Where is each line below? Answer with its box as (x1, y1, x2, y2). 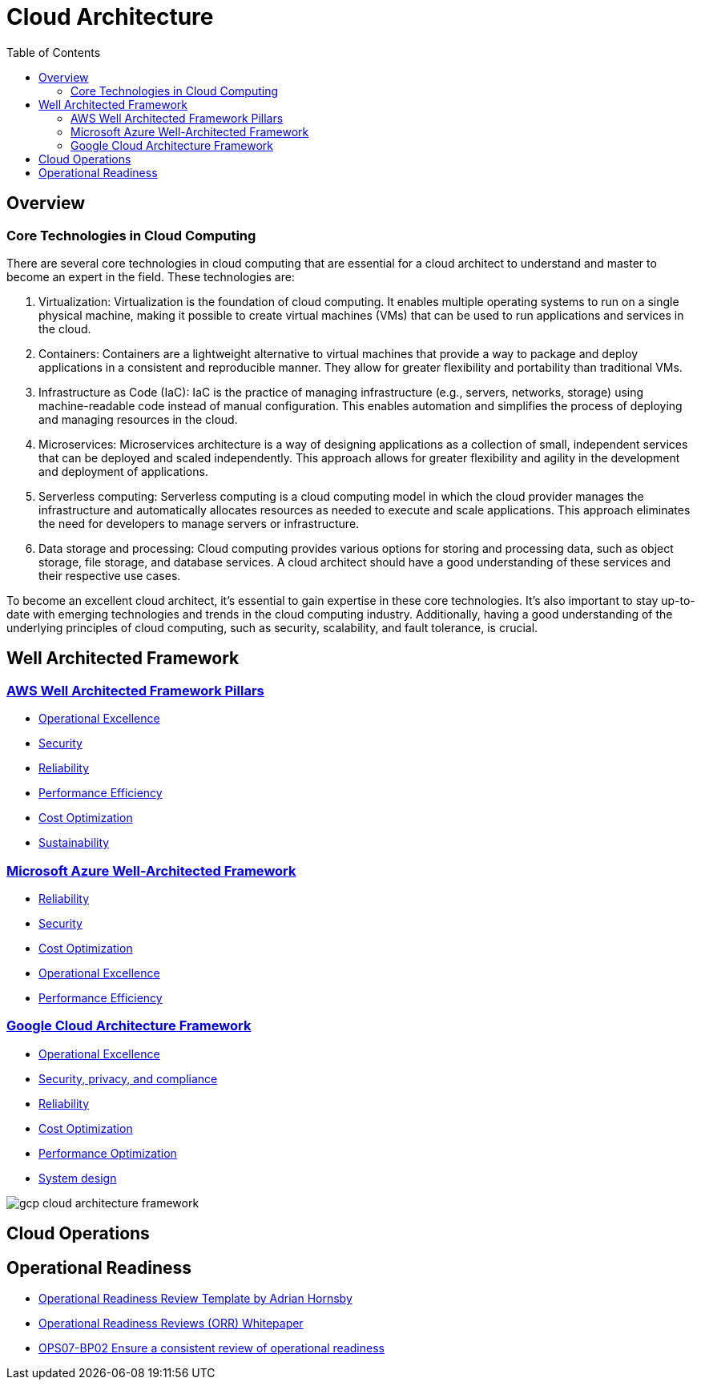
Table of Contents (6, 45, 101, 59)
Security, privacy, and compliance (38, 1071, 218, 1086)
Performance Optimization (38, 1146, 177, 1160)
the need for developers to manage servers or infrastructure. (38, 516, 360, 530)
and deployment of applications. (38, 464, 208, 478)
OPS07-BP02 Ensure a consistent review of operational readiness (38, 1340, 385, 1355)
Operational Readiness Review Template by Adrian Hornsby (38, 1291, 353, 1305)
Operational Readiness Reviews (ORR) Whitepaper (38, 1315, 304, 1330)
